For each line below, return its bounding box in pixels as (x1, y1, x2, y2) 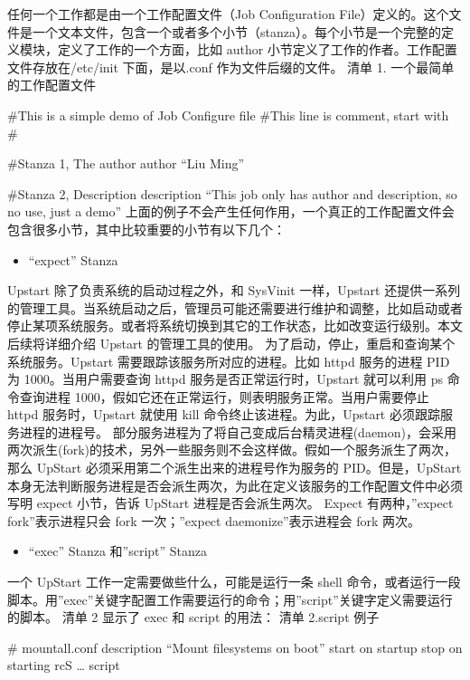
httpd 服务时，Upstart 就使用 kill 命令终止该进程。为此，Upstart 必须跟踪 (7, 405, 440, 424)
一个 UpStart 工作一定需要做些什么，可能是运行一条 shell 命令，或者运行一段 (7, 572, 461, 591)
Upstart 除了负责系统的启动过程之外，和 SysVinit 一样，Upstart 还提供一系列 (7, 281, 461, 300)
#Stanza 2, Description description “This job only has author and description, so (7, 184, 457, 203)
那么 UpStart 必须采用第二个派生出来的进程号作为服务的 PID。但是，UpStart (7, 458, 462, 477)
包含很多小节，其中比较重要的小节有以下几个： (7, 219, 286, 238)
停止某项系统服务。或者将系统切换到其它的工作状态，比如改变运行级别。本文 (7, 316, 463, 335)
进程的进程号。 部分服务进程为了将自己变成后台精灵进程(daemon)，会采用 (19, 422, 456, 441)
